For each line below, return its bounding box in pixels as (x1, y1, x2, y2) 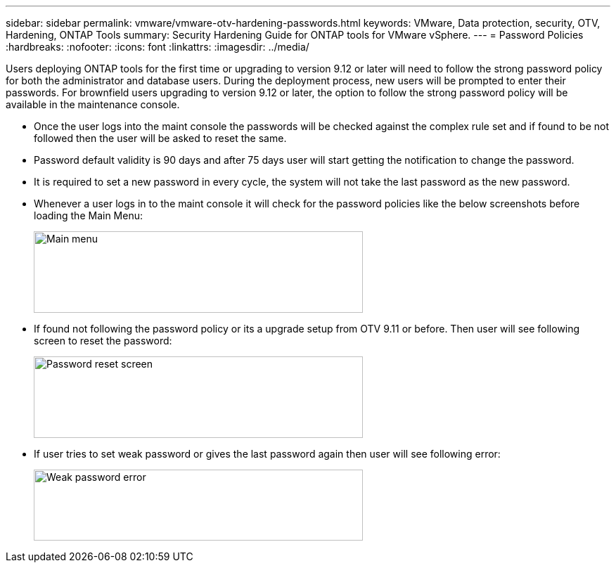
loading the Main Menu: (34, 209, 143, 221)
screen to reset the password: (34, 335, 172, 347)
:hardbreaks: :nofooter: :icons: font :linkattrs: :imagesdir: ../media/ (6, 41, 309, 53)
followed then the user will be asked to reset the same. (34, 132, 287, 144)
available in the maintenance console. (6, 98, 180, 110)
